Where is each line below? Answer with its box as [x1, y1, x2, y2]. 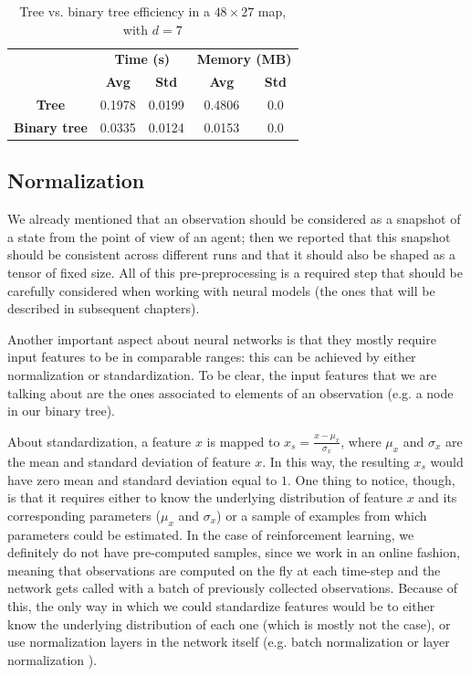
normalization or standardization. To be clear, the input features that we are [7, 365, 437, 385]
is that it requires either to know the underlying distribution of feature [7, 488, 403, 507]
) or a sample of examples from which [216, 505, 427, 524]
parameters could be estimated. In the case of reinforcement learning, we [7, 524, 414, 544]
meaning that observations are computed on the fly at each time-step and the [7, 560, 441, 579]
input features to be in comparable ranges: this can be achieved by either [7, 347, 416, 366]
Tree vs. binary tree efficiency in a [19, 2, 210, 20]
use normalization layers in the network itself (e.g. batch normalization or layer [7, 632, 450, 651]
